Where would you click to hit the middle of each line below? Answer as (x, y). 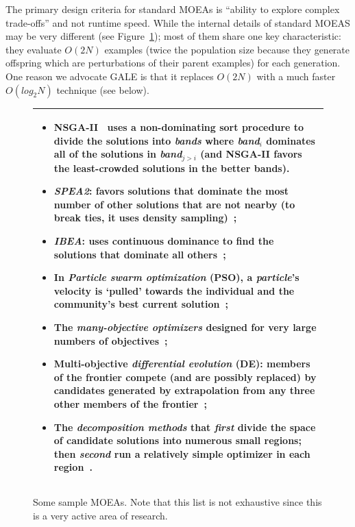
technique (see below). (103, 89)
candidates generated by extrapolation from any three (184, 390)
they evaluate (34, 49)
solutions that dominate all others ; (140, 254)
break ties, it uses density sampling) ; (145, 218)
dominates (291, 140)
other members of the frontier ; (130, 404)
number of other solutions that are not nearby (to (174, 204)
